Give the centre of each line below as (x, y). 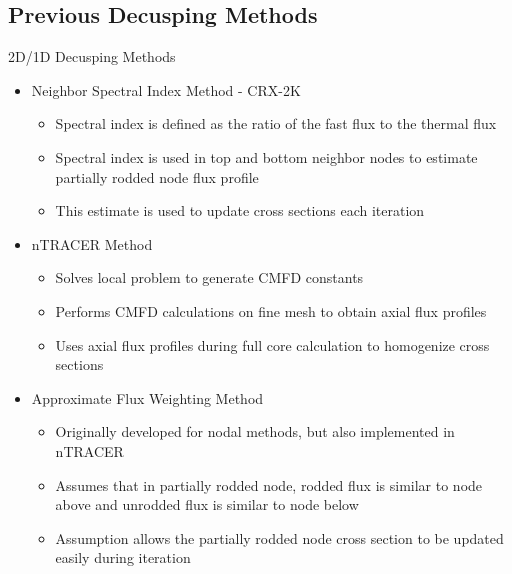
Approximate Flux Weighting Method (147, 397)
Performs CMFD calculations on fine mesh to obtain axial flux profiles (271, 310)
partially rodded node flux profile (157, 176)
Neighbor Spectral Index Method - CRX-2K (166, 89)
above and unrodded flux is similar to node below (207, 504)
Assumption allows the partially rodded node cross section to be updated (279, 537)
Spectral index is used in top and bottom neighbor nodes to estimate (266, 156)
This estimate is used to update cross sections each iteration (240, 210)
